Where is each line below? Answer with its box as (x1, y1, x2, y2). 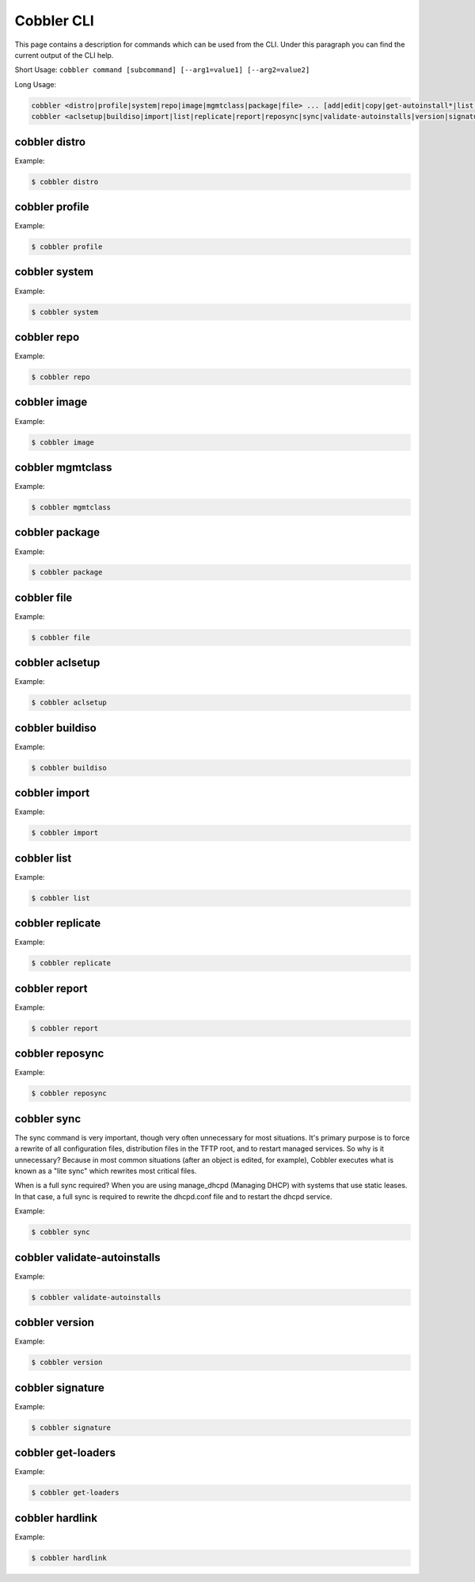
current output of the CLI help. (14, 50, 114, 59)
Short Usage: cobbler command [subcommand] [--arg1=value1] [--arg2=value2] (14, 65, 310, 75)
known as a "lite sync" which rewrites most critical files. (14, 1166, 197, 1176)
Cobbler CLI (14, 12, 94, 29)
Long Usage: (14, 79, 57, 89)
